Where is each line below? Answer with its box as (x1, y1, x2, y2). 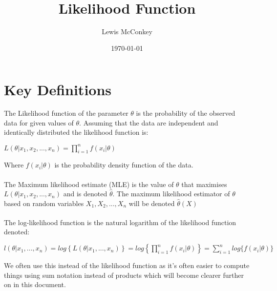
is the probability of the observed (136, 108, 235, 118)
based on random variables (4, 198, 84, 208)
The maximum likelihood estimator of (117, 188, 230, 199)
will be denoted (128, 198, 175, 208)
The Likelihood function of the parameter (4, 108, 128, 118)
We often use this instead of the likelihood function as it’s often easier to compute (4, 260, 250, 270)
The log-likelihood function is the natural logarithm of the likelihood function (4, 217, 236, 227)
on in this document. (4, 279, 66, 290)
